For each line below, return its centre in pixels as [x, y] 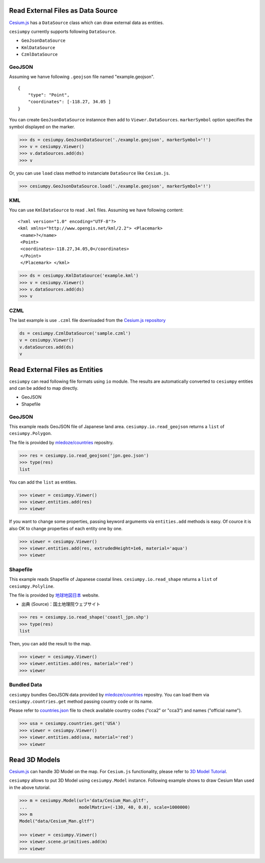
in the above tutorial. [30, 787]
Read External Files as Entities [56, 369]
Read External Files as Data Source [63, 11]
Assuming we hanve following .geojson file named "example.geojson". [82, 77]
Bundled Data [26, 685]
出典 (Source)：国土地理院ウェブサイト [61, 604]
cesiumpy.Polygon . [30, 433]
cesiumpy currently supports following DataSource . [63, 31]
